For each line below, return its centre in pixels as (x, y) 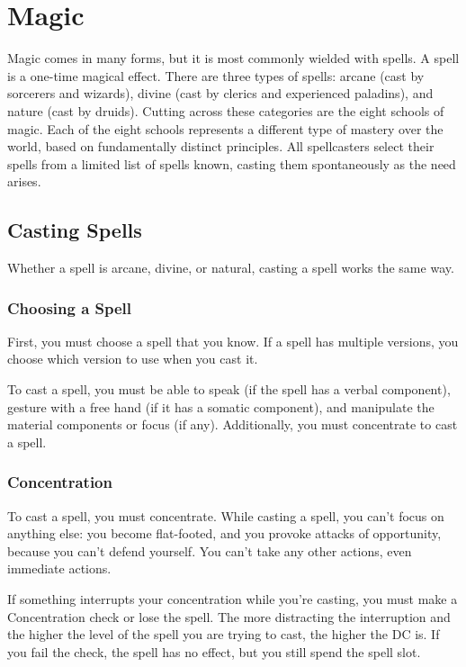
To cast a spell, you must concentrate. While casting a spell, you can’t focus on (226, 515)
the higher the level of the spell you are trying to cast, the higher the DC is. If (224, 634)
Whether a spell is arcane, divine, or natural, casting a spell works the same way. (231, 268)
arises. (24, 181)
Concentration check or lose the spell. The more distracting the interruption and (229, 616)
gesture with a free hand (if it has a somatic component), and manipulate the (221, 406)
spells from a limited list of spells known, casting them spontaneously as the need (232, 163)
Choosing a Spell (70, 307)
